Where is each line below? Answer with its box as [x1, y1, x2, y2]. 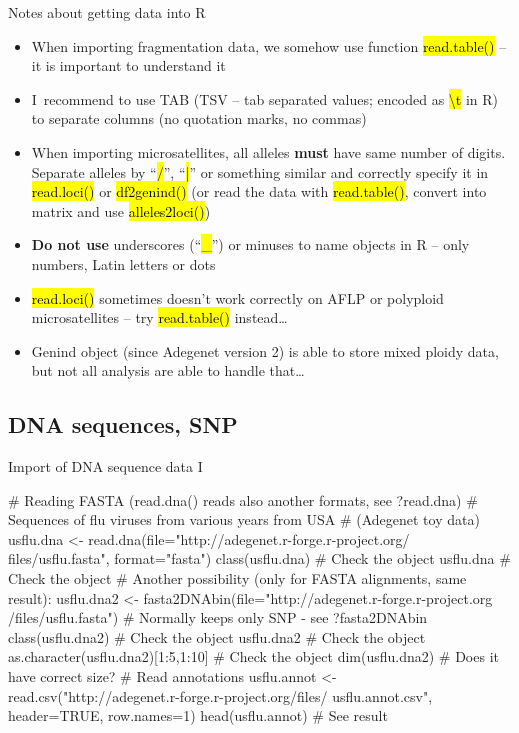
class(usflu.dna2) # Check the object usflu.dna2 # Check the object [8, 626, 426, 647]
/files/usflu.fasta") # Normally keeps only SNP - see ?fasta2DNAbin [8, 607, 428, 628]
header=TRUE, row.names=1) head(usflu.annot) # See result [8, 705, 388, 726]
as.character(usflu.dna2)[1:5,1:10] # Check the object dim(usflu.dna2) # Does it [8, 646, 499, 667]
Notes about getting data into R [8, 2, 206, 22]
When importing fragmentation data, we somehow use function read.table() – [31, 35, 507, 56]
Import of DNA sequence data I [8, 456, 203, 477]
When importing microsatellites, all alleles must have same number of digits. [31, 141, 506, 162]
